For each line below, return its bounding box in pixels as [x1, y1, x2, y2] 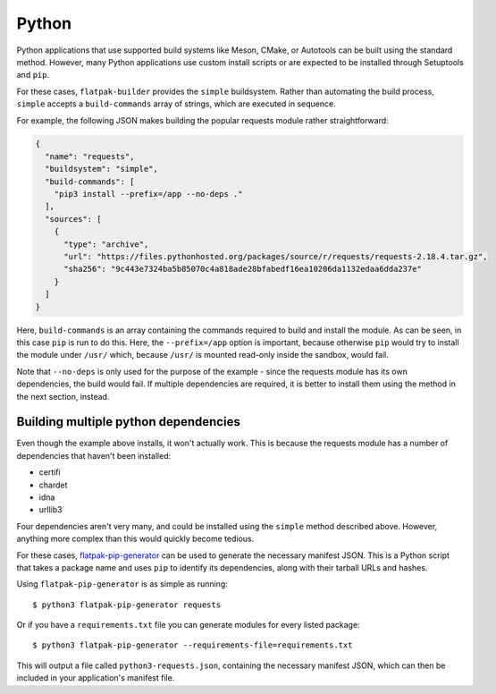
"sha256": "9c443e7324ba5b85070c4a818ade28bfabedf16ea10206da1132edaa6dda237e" [63, 264, 422, 275]
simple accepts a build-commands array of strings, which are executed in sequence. [16, 98, 336, 109]
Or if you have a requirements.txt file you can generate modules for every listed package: [16, 620, 361, 631]
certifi [38, 467, 62, 478]
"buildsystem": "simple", [45, 164, 158, 174]
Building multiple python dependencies [16, 414, 240, 429]
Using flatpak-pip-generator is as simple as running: [16, 579, 228, 589]
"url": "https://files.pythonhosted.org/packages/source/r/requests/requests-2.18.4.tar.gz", [63, 251, 488, 261]
